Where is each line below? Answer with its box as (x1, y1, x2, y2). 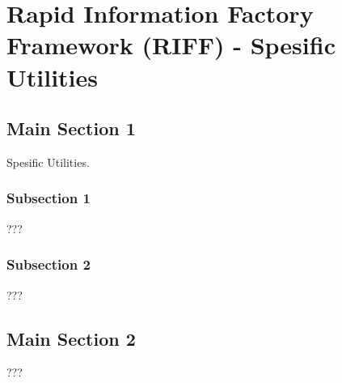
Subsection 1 (6, 188, 91, 208)
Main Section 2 (6, 326, 136, 351)
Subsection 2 (6, 254, 91, 274)
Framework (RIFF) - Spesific (6, 28, 336, 62)
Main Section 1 (6, 116, 136, 141)
